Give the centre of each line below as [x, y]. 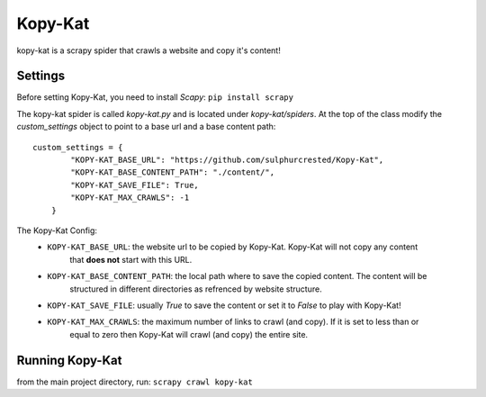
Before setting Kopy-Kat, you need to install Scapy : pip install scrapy [155, 97]
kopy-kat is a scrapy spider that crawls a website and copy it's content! [148, 50]
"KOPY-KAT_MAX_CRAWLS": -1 [130, 198]
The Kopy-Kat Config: [57, 230]
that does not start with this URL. [131, 259]
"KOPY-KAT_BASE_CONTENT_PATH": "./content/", [172, 172]
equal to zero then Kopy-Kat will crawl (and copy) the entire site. [189, 334]
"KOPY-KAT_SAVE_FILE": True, [135, 185]
